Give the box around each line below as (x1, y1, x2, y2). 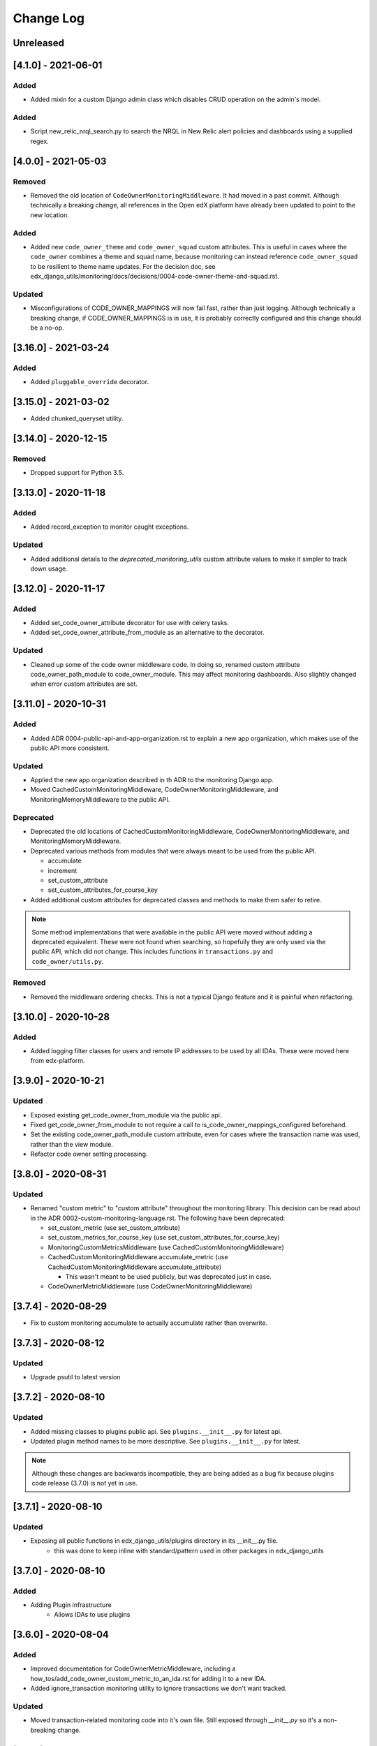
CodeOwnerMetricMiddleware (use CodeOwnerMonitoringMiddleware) (47, 1282, 253, 1291)
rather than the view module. (30, 1140, 113, 1148)
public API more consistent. (30, 744, 110, 752)
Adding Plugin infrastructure (30, 1600, 112, 1609)
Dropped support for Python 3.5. (30, 469, 124, 477)
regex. (30, 137, 49, 145)
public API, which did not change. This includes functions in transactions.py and (31, 947, 274, 956)
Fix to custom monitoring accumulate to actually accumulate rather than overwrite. (30, 1319, 268, 1327)
